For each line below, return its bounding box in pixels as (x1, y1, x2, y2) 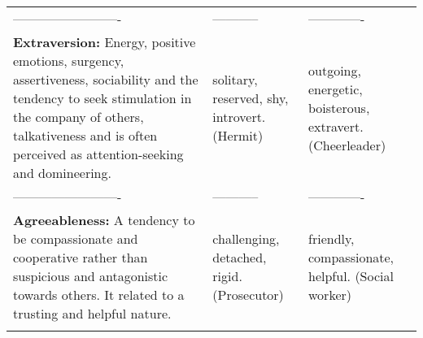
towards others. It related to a (13, 285, 185, 304)
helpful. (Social (308, 266, 394, 285)
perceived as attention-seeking (13, 145, 184, 163)
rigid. (212, 266, 242, 285)
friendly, (308, 229, 355, 248)
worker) (308, 285, 351, 304)
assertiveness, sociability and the (13, 70, 198, 89)
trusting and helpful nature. (13, 304, 172, 323)
